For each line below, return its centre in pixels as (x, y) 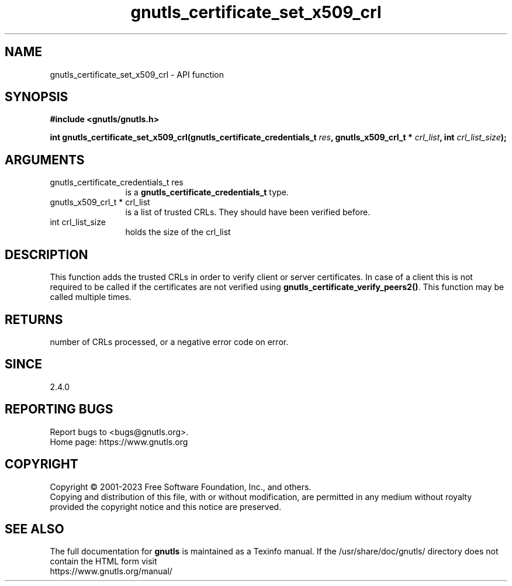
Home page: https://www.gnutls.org (119, 442)
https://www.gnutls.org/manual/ (111, 571)
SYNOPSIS (37, 97)
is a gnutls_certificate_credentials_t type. (207, 192)
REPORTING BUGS (59, 409)
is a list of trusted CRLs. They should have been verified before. (248, 212)
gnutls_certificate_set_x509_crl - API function (137, 74)
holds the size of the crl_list (178, 232)
